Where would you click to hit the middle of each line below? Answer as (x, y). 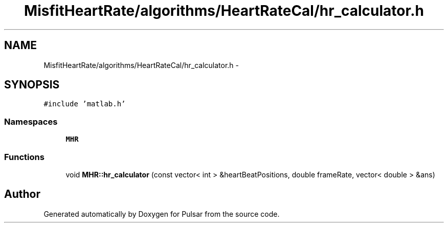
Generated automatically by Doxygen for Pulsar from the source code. (162, 214)
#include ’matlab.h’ (85, 104)
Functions (24, 157)
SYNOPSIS (32, 85)
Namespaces (31, 121)
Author (22, 194)
